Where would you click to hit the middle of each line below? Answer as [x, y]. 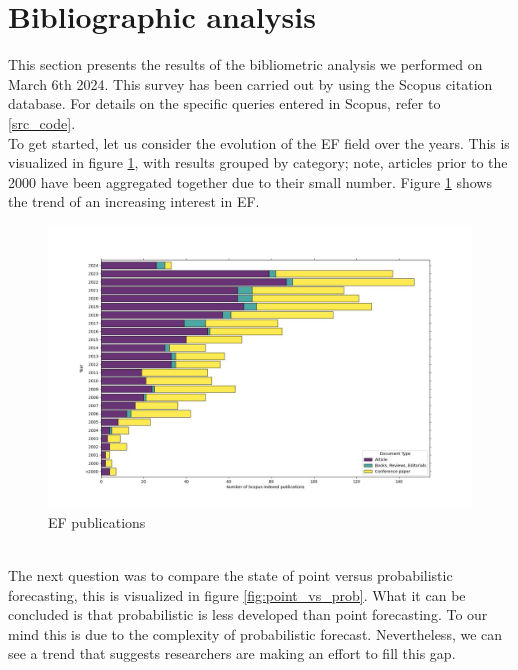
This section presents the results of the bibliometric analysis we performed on [245, 64]
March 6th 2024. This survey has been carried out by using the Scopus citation [250, 83]
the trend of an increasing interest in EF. [134, 201]
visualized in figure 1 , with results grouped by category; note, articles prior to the [258, 162]
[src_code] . [42, 122]
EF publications [97, 521]
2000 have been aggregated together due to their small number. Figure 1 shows [250, 181]
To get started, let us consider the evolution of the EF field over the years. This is [259, 142]
